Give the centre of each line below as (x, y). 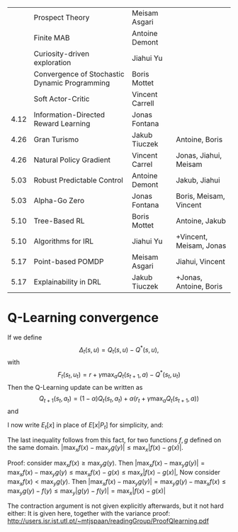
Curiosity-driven (62, 54)
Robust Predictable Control (79, 180)
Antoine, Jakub (201, 221)
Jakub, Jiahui (198, 180)
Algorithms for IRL (64, 241)
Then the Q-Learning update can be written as (75, 387)
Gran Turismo (56, 139)
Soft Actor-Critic (62, 99)
